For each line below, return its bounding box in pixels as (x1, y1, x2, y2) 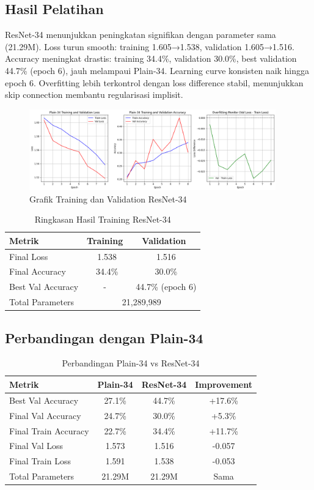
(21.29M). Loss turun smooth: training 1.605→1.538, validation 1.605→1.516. (5, 40, 294, 53)
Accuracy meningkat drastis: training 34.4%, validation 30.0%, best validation (5, 52, 297, 65)
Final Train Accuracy (9, 424, 89, 437)
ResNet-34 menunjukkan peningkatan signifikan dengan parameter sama (5, 28, 276, 41)
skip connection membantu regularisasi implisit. (5, 88, 183, 101)
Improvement (195, 377, 252, 390)
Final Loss (9, 250, 48, 262)
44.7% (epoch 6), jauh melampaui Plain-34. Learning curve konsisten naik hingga (5, 64, 310, 76)
